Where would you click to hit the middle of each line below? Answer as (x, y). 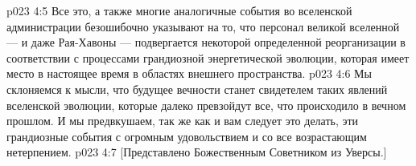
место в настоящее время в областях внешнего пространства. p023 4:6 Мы (189, 73)
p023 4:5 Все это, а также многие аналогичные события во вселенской (179, 10)
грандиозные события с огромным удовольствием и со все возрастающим (187, 136)
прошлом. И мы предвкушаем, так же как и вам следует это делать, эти (183, 121)
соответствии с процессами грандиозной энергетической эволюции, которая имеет (208, 57)
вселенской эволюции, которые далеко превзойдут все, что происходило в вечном (206, 105)
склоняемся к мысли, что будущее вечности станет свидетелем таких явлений (197, 89)
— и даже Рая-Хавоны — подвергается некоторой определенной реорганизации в (206, 42)
